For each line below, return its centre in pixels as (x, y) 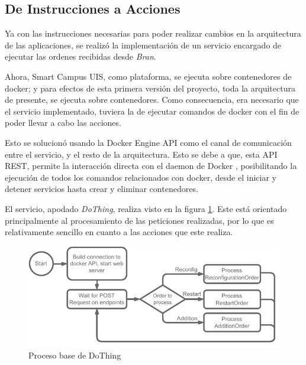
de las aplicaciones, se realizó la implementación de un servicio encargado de (143, 45)
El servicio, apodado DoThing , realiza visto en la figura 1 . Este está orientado (146, 208)
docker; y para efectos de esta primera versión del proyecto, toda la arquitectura (150, 88)
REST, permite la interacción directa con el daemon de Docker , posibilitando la (151, 166)
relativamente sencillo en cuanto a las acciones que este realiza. (119, 232)
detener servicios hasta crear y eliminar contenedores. (102, 189)
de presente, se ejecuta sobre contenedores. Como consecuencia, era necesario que (152, 100)
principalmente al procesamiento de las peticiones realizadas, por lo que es (139, 220)
